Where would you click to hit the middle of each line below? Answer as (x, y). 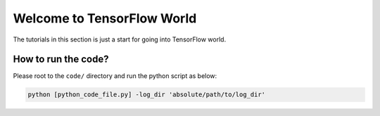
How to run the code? (61, 59)
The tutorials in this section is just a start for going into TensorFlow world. (120, 39)
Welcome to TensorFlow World (105, 18)
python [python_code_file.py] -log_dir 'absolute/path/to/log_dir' (147, 95)
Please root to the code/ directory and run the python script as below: (115, 76)
